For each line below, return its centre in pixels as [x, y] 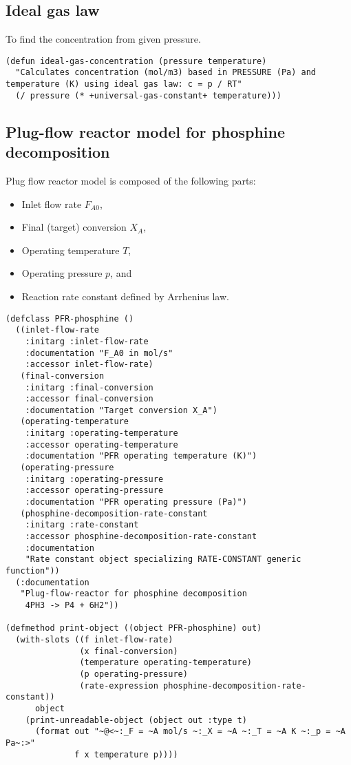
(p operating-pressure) [134, 674]
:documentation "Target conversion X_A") [121, 410]
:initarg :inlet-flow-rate [87, 341]
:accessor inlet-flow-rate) [89, 365]
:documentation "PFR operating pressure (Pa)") [136, 502]
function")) [33, 571]
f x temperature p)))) [126, 754]
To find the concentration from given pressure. [103, 39]
